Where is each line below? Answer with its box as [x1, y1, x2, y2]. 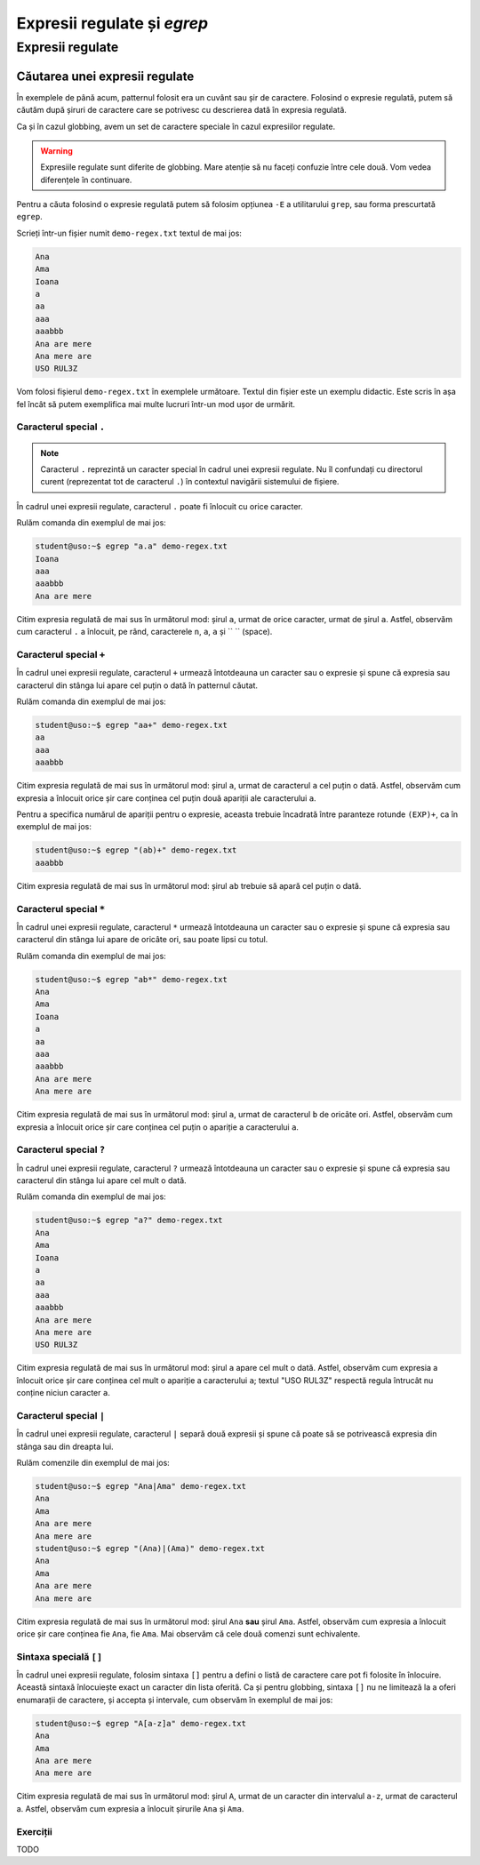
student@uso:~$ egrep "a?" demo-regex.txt [35, 1215, 223, 1226]
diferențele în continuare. [40, 174, 132, 185]
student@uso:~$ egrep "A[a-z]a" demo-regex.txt [35, 1718, 246, 1728]
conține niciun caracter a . [16, 1388, 110, 1398]
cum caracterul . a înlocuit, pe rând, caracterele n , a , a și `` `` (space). [16, 627, 273, 637]
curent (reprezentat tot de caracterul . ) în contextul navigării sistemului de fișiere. [40, 476, 340, 487]
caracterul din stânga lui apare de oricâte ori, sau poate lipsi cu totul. [16, 934, 268, 945]
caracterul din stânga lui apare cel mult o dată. [16, 1175, 187, 1186]
